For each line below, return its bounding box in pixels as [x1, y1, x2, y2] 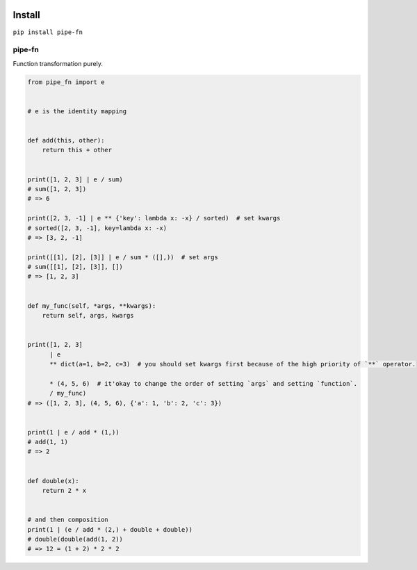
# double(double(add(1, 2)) [27, 535, 123, 543]
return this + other [42, 146, 113, 154]
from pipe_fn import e [27, 78, 105, 86]
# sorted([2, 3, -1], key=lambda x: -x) [27, 224, 167, 232]
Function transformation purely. [13, 59, 104, 67]
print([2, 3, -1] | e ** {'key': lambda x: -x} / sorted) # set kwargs [27, 214, 281, 222]
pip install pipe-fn [13, 28, 83, 36]
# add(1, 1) [27, 438, 69, 446]
